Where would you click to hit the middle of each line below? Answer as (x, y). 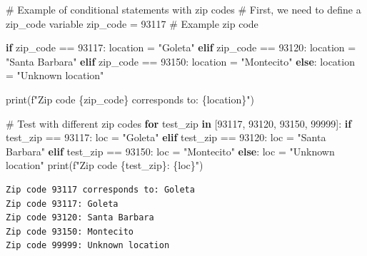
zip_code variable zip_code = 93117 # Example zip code (132, 23)
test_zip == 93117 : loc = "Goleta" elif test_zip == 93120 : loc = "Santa (166, 137)
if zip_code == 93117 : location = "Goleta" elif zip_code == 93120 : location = (181, 47)
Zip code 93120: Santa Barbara (80, 218)
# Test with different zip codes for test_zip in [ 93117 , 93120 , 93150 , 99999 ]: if (179, 123)
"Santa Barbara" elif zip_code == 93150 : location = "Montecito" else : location (180, 61)
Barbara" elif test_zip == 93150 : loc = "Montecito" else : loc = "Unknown (170, 151)
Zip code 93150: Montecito (70, 231)
